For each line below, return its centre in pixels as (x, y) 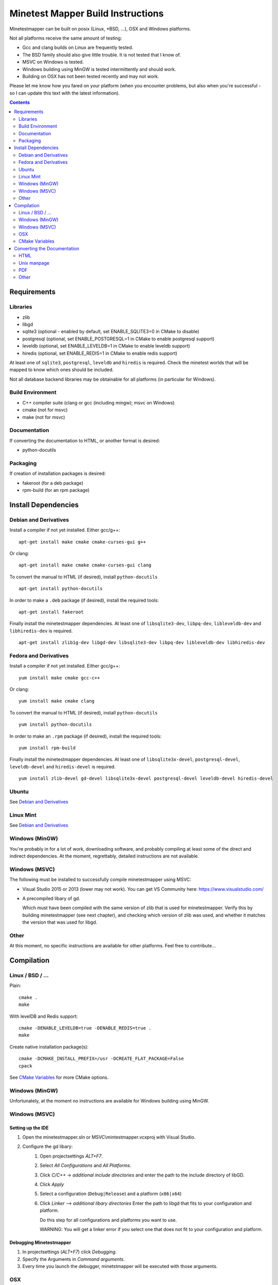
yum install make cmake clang (57, 701)
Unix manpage (34, 263)
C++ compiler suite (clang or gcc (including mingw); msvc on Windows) (98, 402)
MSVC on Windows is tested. (53, 62)
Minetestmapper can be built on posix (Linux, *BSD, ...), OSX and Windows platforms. (100, 29)
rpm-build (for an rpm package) (56, 490)
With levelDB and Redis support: (44, 1016)
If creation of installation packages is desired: (58, 473)
